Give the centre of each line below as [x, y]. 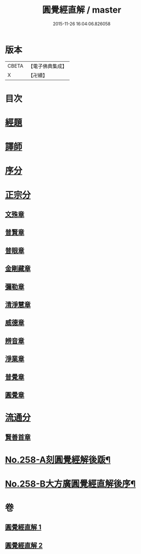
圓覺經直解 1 [23, 527]
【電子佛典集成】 [47, 66]
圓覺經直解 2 [24, 545]
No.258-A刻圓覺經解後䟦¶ [58, 460]
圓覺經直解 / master [82, 10]
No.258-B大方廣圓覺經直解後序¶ [70, 484]
